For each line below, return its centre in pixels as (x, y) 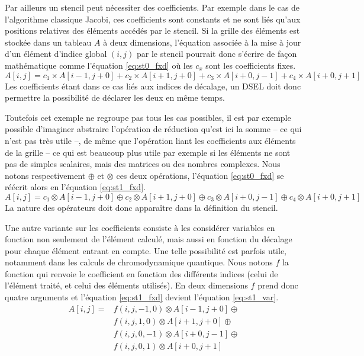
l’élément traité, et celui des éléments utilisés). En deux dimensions (126, 285)
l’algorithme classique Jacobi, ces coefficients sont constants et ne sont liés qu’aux (153, 19)
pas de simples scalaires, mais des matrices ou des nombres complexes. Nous (143, 164)
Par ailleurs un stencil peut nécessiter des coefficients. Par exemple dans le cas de (152, 7)
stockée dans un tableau (48, 42)
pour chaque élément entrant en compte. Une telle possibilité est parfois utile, (146, 250)
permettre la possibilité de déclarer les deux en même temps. (115, 97)
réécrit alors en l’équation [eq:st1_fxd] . (75, 187)
